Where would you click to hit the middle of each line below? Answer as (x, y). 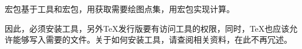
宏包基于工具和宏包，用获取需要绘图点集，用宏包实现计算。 (120, 9)
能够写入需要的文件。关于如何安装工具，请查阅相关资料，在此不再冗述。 (152, 39)
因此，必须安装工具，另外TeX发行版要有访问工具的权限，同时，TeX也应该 (147, 28)
